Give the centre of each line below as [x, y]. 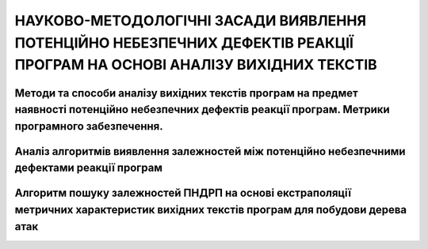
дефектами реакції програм [88, 168]
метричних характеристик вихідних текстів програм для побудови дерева [211, 209]
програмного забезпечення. [89, 126]
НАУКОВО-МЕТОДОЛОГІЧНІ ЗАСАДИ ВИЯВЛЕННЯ [191, 21]
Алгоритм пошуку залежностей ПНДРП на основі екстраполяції [183, 193]
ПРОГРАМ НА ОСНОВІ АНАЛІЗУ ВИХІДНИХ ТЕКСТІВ [196, 65]
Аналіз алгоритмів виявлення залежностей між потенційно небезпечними [210, 151]
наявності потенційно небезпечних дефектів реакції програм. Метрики [202, 109]
